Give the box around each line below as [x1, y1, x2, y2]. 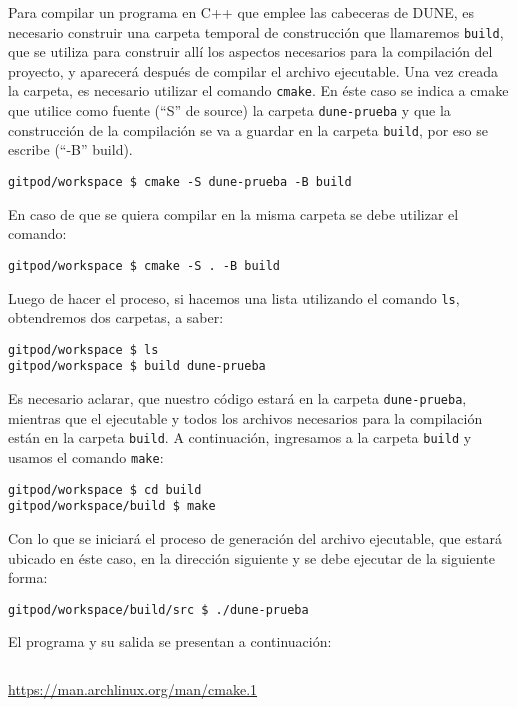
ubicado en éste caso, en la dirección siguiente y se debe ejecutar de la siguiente [8, 547, 495, 568]
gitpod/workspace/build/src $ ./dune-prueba [8, 602, 309, 617]
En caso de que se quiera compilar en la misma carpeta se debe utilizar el [8, 203, 459, 224]
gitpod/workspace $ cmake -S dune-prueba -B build [8, 175, 352, 189]
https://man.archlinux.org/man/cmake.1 [8, 678, 258, 699]
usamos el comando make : [8, 446, 164, 467]
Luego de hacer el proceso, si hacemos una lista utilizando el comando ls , [8, 287, 460, 308]
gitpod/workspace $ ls [8, 342, 159, 357]
